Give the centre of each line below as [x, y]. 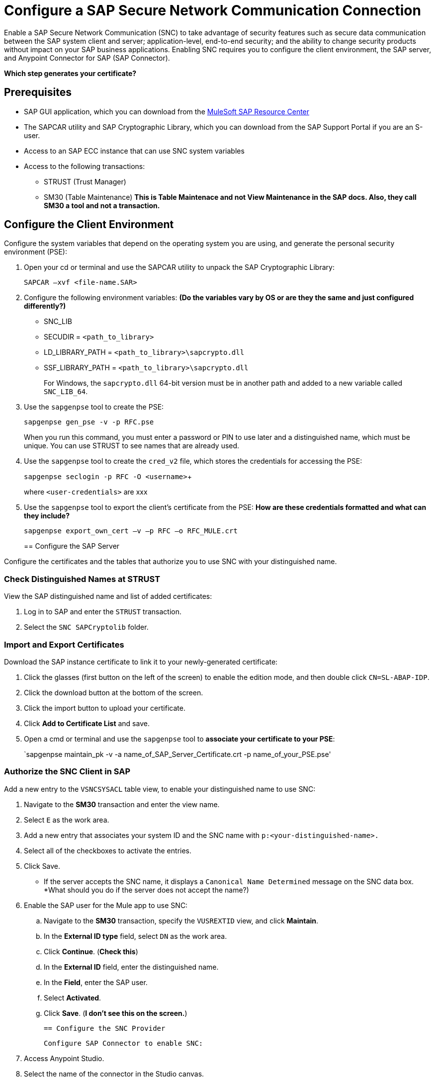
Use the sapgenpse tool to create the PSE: [94, 407]
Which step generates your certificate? [70, 73]
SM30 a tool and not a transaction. [102, 205]
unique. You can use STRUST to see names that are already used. [132, 446]
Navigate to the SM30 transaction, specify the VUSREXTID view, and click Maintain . [181, 920]
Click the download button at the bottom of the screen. [114, 692]
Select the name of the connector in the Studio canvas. [114, 1074]
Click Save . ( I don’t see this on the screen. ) [116, 1013]
